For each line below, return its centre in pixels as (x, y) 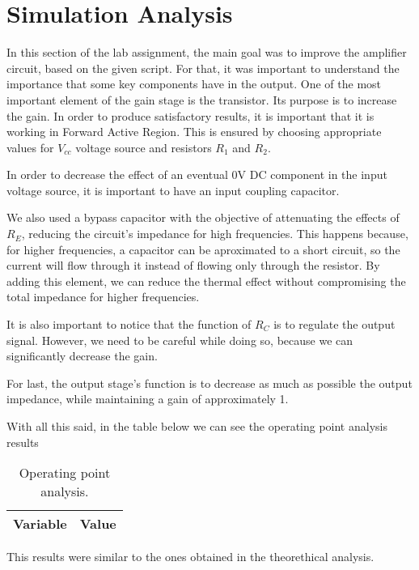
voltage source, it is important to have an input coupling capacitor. (173, 190)
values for (30, 147)
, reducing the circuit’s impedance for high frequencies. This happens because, (215, 234)
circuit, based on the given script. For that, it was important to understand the (203, 68)
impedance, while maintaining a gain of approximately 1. (148, 399)
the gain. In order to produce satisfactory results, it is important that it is (190, 115)
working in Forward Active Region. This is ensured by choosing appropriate (194, 132)
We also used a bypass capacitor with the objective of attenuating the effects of (203, 217)
